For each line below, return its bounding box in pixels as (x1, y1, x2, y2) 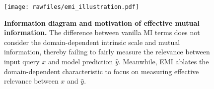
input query (4, 56, 40, 67)
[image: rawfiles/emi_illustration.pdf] (4, 3, 140, 10)
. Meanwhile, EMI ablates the (118, 56, 209, 67)
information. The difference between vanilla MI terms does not (4, 27, 200, 38)
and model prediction (48, 56, 113, 67)
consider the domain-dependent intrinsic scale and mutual (4, 37, 180, 47)
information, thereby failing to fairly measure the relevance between (4, 46, 210, 57)
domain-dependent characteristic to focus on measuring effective (4, 66, 199, 76)
